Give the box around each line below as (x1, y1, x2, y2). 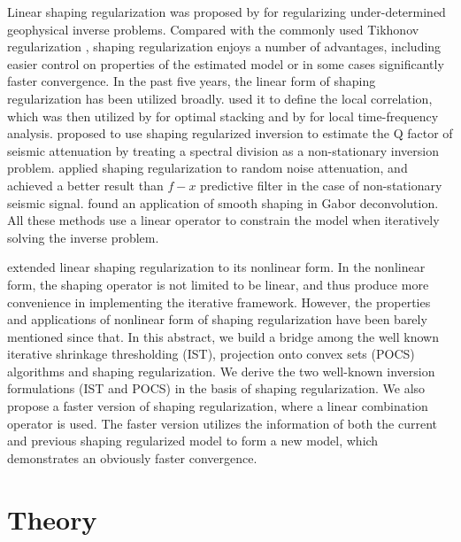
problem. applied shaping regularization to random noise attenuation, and (7, 159, 408, 177)
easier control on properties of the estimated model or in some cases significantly (7, 54, 444, 73)
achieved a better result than (7, 175, 164, 194)
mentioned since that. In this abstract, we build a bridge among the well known (7, 327, 439, 345)
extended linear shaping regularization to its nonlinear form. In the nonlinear (7, 258, 426, 276)
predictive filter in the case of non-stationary (200, 175, 442, 194)
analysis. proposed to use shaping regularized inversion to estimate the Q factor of (7, 124, 453, 143)
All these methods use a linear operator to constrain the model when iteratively (7, 211, 440, 229)
